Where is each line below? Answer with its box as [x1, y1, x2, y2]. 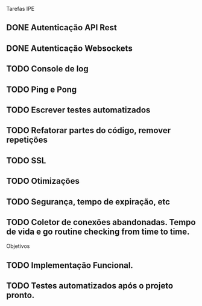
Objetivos [6, 243, 30, 250]
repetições [6, 135, 48, 145]
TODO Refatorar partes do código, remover [6, 125, 171, 135]
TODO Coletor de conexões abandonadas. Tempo [6, 217, 196, 227]
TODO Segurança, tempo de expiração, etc [6, 197, 171, 207]
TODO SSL [6, 155, 46, 166]
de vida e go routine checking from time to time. [6, 226, 190, 236]
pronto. [6, 290, 35, 301]
